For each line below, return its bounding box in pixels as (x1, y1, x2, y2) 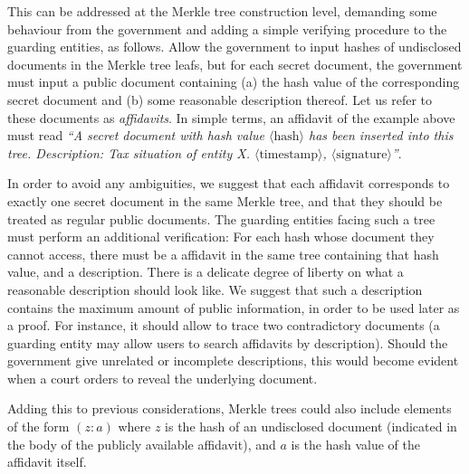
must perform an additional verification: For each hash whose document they (7, 227, 435, 246)
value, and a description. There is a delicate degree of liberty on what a (7, 262, 404, 281)
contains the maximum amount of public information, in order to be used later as (7, 298, 460, 317)
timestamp (259, 147, 319, 161)
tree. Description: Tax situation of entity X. (7, 143, 250, 162)
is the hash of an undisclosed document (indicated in (165, 417, 457, 436)
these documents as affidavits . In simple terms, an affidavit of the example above (7, 108, 455, 127)
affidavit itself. (7, 452, 87, 471)
